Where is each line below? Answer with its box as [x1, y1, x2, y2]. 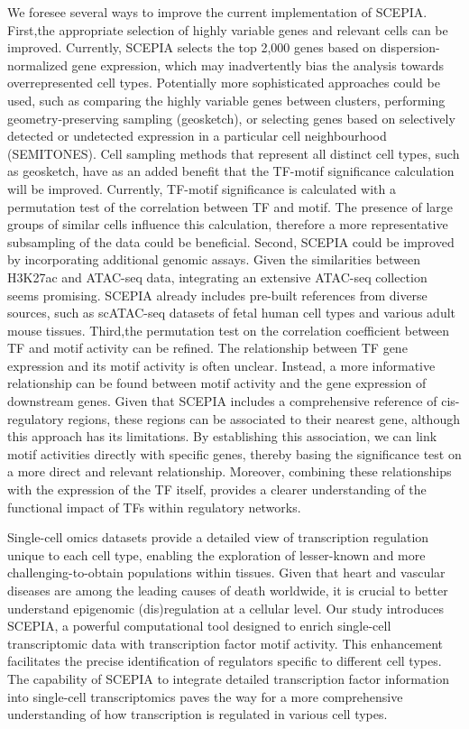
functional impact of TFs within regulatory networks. [7, 497, 301, 516]
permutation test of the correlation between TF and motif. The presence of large [7, 197, 454, 216]
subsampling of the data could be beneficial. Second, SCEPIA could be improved [7, 232, 455, 251]
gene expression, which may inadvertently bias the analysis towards [71, 55, 444, 74]
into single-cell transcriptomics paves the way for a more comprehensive [7, 687, 403, 706]
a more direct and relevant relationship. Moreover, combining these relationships [7, 462, 452, 481]
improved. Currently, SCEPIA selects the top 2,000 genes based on [7, 38, 377, 57]
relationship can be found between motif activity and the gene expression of [7, 374, 427, 392]
